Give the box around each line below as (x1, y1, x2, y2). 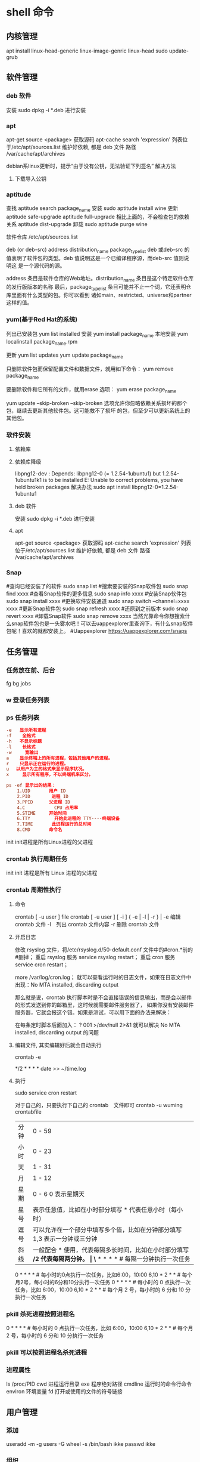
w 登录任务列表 (6, 696, 49, 704)
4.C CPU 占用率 (17, 805, 79, 811)
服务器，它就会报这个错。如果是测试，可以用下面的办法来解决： (14, 1009, 171, 1016)
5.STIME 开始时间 (17, 810, 67, 816)
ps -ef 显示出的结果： (6, 783, 57, 789)
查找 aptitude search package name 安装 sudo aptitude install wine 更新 (6, 205, 179, 214)
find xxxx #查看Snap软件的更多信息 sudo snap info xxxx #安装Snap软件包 (6, 590, 187, 597)
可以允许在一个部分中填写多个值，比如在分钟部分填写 (32, 1225, 182, 1234)
